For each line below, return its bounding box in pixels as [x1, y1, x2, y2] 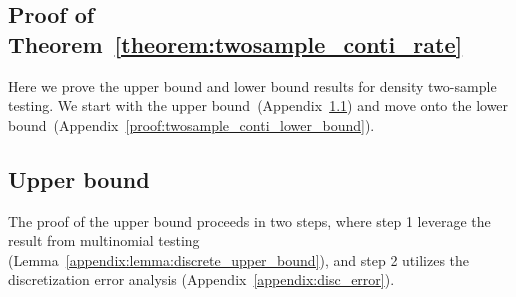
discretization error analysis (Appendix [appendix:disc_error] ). [8, 269, 395, 290]
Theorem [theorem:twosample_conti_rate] [8, 28, 463, 59]
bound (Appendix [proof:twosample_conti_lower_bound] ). [8, 114, 375, 135]
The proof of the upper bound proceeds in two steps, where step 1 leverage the [8, 210, 491, 231]
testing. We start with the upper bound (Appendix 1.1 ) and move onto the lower [8, 95, 509, 116]
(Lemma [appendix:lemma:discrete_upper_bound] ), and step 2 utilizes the [8, 249, 470, 270]
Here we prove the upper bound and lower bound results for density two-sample [8, 75, 497, 96]
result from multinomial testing [8, 230, 200, 251]
